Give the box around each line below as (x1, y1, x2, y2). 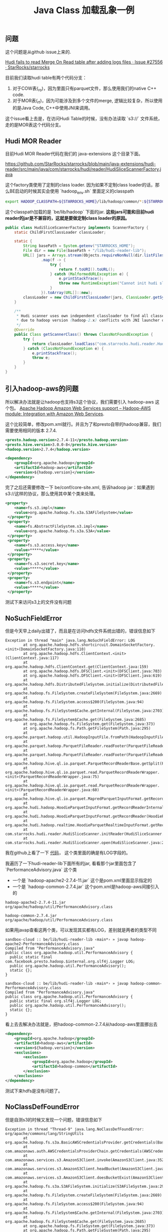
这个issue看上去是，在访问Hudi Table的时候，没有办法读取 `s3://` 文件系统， (5, 116, 162, 122)
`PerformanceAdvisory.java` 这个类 (5, 867, 77, 873)
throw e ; (31, 355, 50, 360)
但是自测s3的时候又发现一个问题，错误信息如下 (5, 1116, 102, 1122)
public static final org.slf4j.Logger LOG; (9, 999, 101, 1004)
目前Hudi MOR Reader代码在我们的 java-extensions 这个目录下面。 (5, 151, 143, 157)
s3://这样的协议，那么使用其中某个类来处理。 (5, 491, 98, 497)
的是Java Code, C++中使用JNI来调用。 (12, 105, 93, 111)
